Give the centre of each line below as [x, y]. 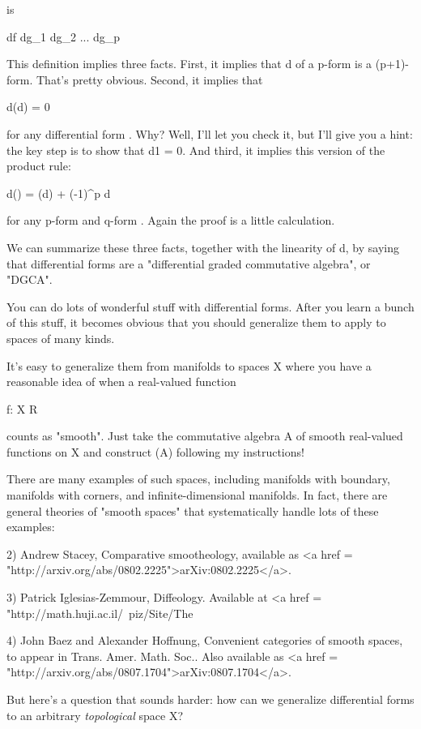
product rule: [39, 166]
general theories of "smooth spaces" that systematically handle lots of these [193, 510]
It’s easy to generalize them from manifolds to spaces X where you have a [189, 365]
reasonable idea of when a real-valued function [121, 382]
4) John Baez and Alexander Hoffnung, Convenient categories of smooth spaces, [205, 640]
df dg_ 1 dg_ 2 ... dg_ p [64, 36]
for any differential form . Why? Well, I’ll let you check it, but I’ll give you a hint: [210, 133]
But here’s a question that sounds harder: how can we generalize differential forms [210, 699]
